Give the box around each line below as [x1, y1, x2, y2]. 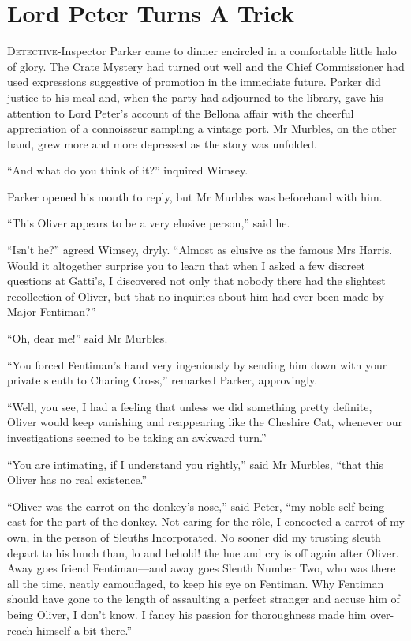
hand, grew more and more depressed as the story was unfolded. [7, 135, 317, 152]
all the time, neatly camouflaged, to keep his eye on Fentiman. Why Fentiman [7, 575, 384, 591]
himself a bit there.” [35, 621, 133, 638]
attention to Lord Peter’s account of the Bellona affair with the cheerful [7, 104, 354, 121]
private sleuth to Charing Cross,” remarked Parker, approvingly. [7, 372, 318, 388]
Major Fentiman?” [7, 303, 96, 320]
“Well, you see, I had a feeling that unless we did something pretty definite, [7, 398, 372, 414]
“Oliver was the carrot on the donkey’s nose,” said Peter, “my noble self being [7, 497, 385, 514]
